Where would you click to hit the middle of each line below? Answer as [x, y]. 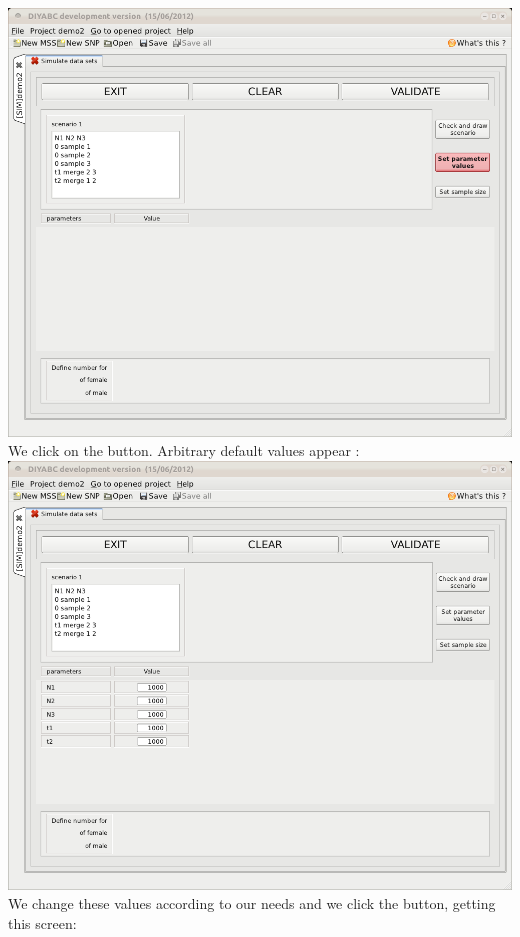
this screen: [42, 923]
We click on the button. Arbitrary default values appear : [184, 450]
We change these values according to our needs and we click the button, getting [252, 903]
